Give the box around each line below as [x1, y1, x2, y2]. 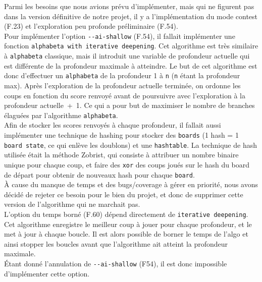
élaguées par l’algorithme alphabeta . [4, 109, 118, 120]
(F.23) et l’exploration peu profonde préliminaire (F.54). [4, 21, 178, 31]
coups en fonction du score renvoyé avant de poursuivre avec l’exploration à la [4, 90, 245, 100]
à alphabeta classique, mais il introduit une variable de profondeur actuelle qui [4, 50, 250, 61]
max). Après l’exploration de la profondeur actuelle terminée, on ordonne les [4, 80, 241, 90]
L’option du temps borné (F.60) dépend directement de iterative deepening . [4, 209, 248, 219]
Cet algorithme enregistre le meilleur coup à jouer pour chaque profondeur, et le [4, 218, 252, 229]
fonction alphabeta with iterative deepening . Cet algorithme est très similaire [4, 40, 258, 51]
